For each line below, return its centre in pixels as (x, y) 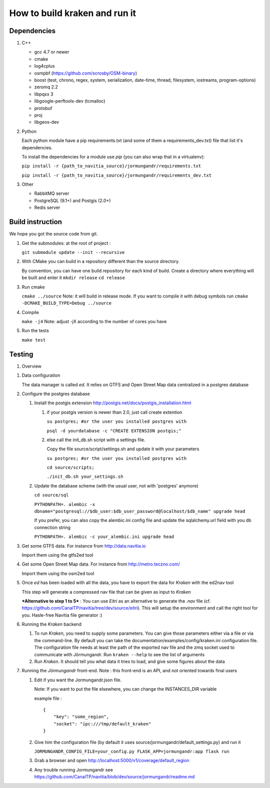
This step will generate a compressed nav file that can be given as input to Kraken (106, 592)
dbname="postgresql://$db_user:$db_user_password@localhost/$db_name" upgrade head (140, 511)
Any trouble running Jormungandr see (74, 769)
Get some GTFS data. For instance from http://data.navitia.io (84, 546)
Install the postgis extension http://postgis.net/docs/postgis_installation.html (113, 403)
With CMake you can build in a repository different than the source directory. (101, 261)
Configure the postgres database (56, 394)
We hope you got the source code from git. (53, 234)
